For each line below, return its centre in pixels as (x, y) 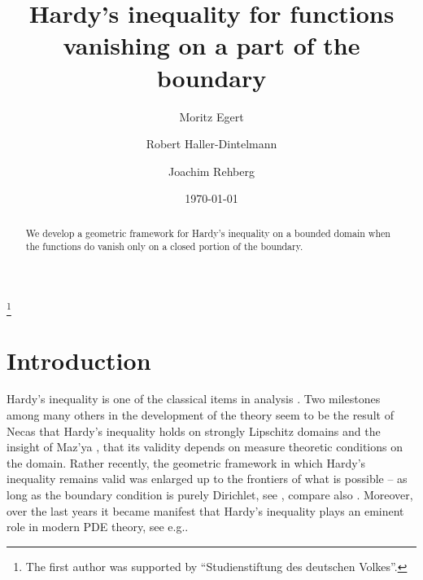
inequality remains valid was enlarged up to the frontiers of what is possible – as (207, 479)
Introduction (79, 360)
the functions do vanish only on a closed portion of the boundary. (164, 246)
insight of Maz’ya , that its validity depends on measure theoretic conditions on (205, 447)
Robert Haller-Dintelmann (211, 144)
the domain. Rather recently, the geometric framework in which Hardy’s (186, 462)
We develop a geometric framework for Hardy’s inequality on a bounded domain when (208, 233)
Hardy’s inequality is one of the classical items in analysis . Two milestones (194, 399)
